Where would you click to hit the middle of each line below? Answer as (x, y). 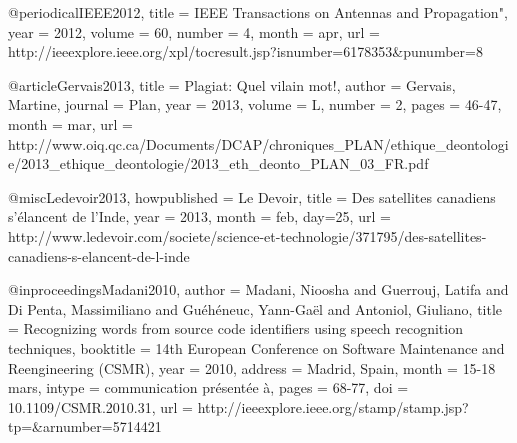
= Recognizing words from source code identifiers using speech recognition (235, 328)
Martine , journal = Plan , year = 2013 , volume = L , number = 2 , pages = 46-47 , (255, 104)
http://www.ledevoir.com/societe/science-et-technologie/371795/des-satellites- (247, 235)
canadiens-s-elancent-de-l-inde (99, 255)
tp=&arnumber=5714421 (85, 426)
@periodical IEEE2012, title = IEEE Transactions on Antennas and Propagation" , (258, 12)
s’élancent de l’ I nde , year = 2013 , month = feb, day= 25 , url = (199, 216)
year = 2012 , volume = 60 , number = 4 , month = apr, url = (194, 31)
